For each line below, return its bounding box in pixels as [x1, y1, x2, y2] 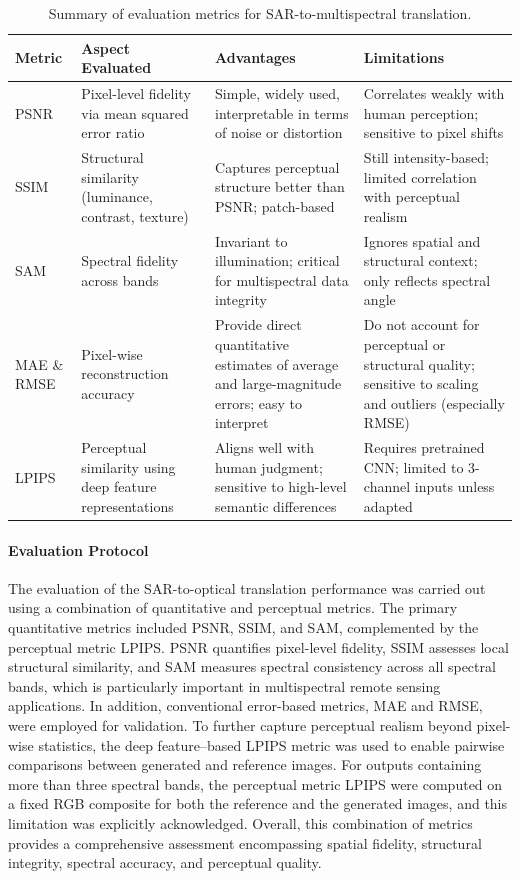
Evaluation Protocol [8, 539, 149, 560]
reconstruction [81, 363, 169, 384]
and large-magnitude [215, 373, 342, 394]
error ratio [81, 122, 145, 143]
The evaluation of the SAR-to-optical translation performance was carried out [8, 577, 486, 598]
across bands [81, 269, 159, 290]
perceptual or [363, 333, 446, 354]
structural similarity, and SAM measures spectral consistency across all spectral [8, 656, 496, 677]
